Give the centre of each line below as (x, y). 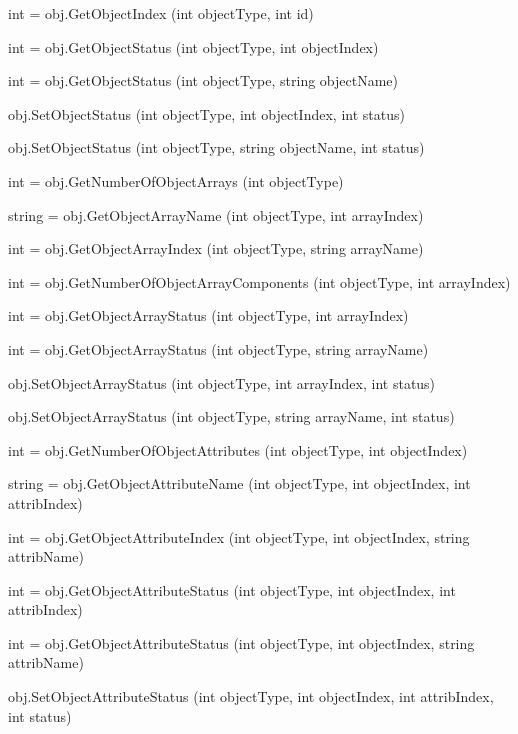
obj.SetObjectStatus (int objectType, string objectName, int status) (216, 147)
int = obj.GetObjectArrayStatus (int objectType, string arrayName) (218, 348)
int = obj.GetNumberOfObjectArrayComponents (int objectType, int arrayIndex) (259, 281)
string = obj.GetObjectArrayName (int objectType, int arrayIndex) (216, 214)
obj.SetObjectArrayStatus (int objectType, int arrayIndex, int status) (222, 382)
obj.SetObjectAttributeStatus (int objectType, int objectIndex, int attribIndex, (251, 696)
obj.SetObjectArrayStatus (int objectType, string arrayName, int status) (231, 416)
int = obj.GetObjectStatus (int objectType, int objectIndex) (193, 46)
